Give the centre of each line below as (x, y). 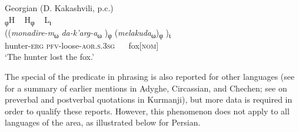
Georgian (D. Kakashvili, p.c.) (59, 8)
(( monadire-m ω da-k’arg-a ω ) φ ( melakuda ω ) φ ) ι (88, 33)
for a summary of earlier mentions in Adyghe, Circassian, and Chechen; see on (146, 88)
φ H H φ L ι (28, 20)
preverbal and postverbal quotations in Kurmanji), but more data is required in (149, 99)
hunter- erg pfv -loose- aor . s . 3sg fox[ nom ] (82, 45)
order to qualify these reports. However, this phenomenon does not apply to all (147, 111)
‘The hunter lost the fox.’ (49, 57)
